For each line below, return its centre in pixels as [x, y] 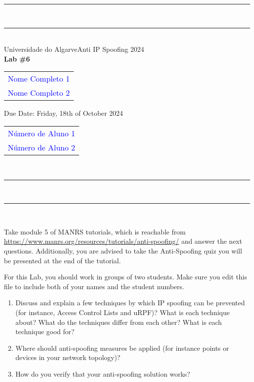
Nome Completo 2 [39, 93]
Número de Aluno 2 [42, 147]
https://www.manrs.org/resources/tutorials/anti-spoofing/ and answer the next [123, 241]
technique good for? [45, 331]
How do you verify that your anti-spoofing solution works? [103, 373]
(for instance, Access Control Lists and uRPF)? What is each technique [123, 312]
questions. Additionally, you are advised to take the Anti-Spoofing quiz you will [123, 250]
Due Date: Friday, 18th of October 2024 [63, 113]
